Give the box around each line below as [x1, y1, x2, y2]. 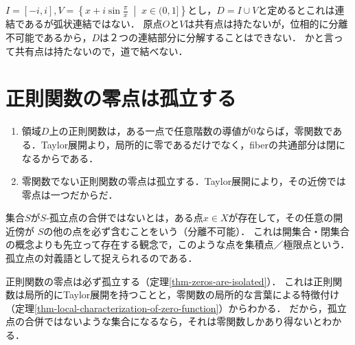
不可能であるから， [5, 30, 92, 44]
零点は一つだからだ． [21, 187, 118, 201]
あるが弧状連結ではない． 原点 [24, 16, 163, 31]
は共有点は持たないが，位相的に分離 [185, 16, 348, 31]
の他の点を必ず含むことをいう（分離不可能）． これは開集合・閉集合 [43, 223, 350, 238]
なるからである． [21, 151, 99, 165]
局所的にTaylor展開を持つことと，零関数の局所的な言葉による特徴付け [24, 287, 340, 302]
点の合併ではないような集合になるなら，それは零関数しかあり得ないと [5, 314, 323, 329]
